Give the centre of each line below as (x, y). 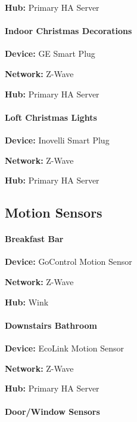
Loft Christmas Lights (51, 117)
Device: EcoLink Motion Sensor (65, 348)
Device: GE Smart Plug (50, 53)
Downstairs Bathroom (51, 325)
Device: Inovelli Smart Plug (57, 140)
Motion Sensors (54, 212)
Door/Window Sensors (52, 412)
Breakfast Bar (34, 239)
